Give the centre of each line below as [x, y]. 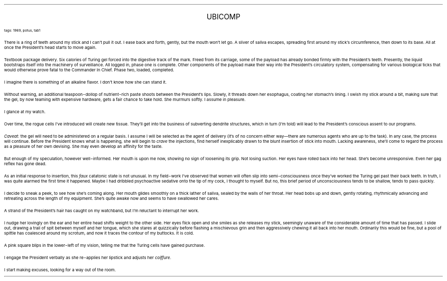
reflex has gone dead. [25, 164]
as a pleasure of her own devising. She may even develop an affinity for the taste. [83, 146]
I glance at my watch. [25, 112]
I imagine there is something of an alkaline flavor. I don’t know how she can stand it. [85, 82]
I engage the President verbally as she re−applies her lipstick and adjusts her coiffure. [88, 258]
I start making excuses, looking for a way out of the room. [60, 270]
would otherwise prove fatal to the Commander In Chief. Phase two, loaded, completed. [89, 70]
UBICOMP [224, 17]
